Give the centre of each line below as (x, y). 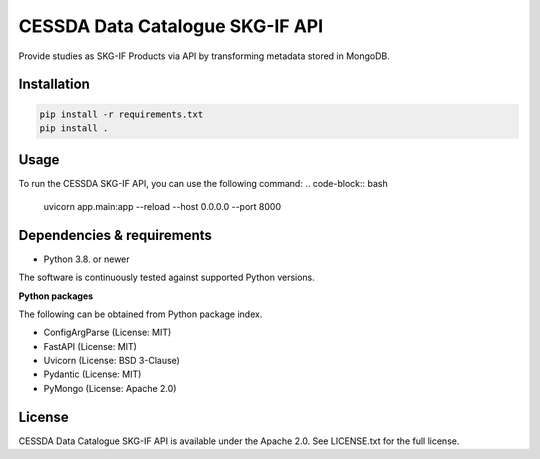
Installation (54, 84)
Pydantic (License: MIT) (92, 374)
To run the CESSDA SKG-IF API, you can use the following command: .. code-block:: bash (203, 184)
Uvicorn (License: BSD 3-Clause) (111, 361)
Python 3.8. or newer (86, 259)
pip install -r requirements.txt (121, 114)
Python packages (56, 296)
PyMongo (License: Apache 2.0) (110, 388)
